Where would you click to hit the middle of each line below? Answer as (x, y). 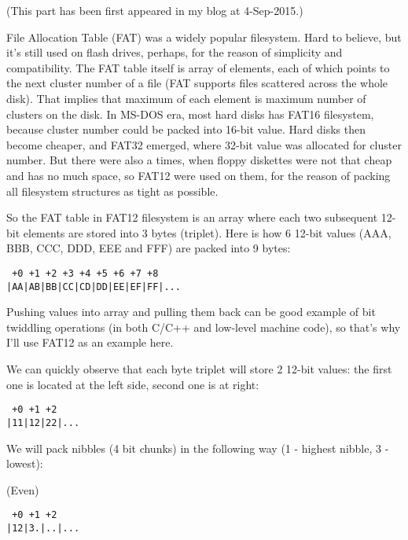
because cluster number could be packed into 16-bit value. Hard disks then (186, 129)
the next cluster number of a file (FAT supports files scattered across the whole (197, 83)
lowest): (25, 463)
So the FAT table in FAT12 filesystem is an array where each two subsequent (192, 217)
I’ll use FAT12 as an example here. (90, 342)
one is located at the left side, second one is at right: (133, 384)
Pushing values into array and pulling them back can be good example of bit (191, 312)
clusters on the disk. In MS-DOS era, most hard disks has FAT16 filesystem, (190, 114)
